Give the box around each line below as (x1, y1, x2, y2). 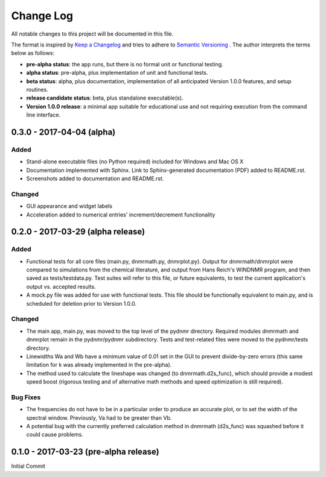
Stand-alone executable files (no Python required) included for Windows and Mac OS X (26, 158, 244, 165)
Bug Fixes (11, 393, 41, 401)
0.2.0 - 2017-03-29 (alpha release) (11, 227, 145, 237)
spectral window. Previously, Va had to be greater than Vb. (26, 414, 172, 422)
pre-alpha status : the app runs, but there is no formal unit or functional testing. (26, 60, 223, 68)
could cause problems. (26, 431, 84, 438)
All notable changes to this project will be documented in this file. (11, 30, 174, 37)
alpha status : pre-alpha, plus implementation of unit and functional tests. (26, 69, 208, 77)
